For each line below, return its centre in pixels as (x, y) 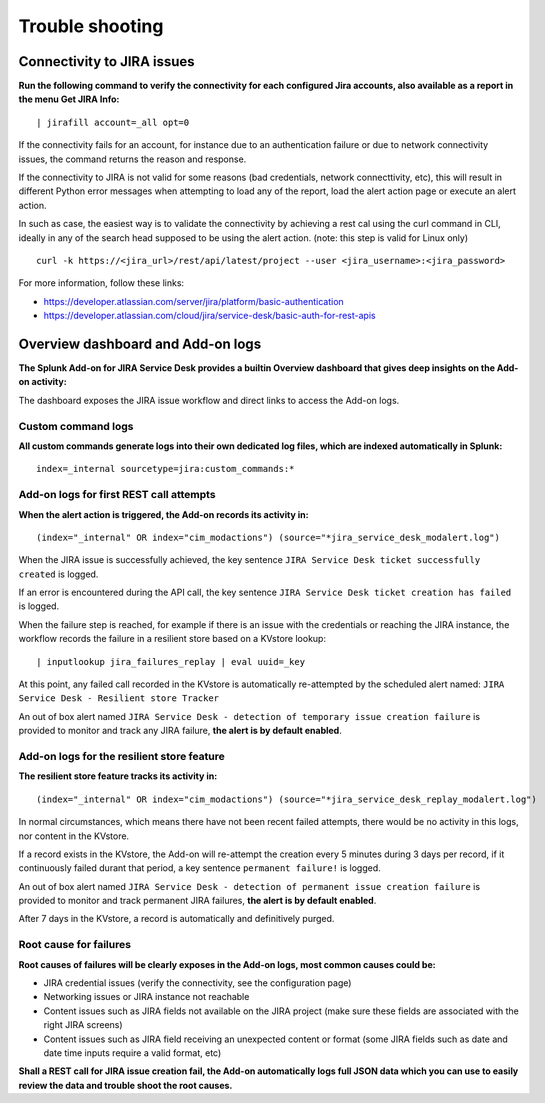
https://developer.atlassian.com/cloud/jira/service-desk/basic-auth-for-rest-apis (209, 316)
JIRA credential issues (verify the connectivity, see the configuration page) (197, 982)
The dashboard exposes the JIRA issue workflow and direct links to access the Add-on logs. (209, 400)
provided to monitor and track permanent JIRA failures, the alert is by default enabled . (197, 901)
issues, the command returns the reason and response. (132, 159)
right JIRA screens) (83, 1025)
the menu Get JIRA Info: (69, 99)
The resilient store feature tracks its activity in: (118, 776)
